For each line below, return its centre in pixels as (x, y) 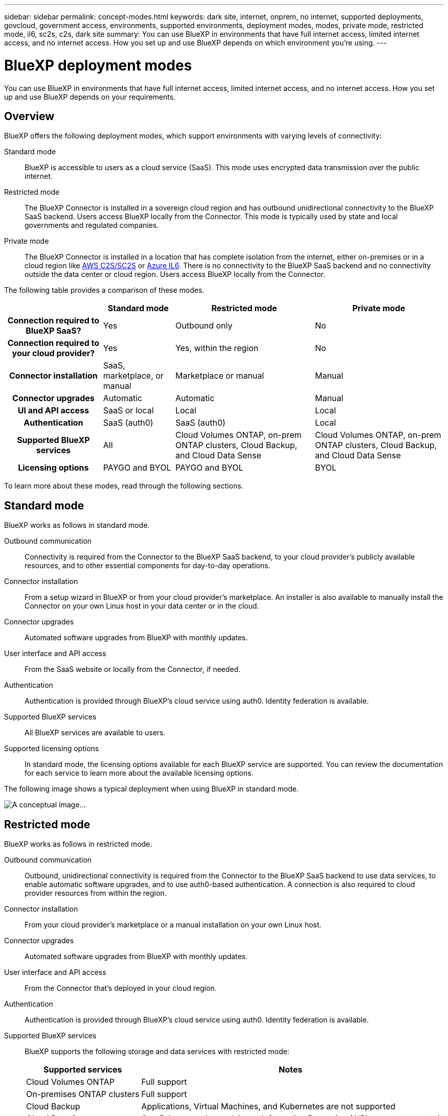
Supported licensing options (52, 749)
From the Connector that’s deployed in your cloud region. (121, 988)
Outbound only (204, 326)
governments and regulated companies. (92, 225)
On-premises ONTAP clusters (83, 1094)
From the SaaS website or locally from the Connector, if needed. (133, 669)
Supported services (83, 1070)
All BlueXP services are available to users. (95, 733)
